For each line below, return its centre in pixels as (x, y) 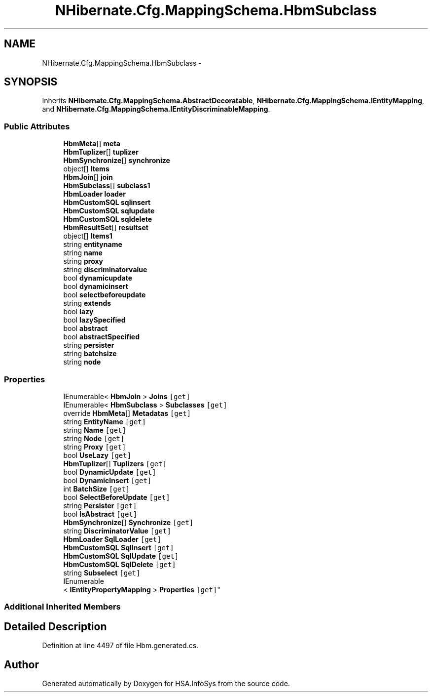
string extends (87, 303)
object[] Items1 (88, 236)
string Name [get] (95, 430)
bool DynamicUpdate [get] (110, 472)
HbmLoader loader (94, 194)
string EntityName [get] (105, 421)
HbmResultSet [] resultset (106, 228)
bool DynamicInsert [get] (108, 480)
